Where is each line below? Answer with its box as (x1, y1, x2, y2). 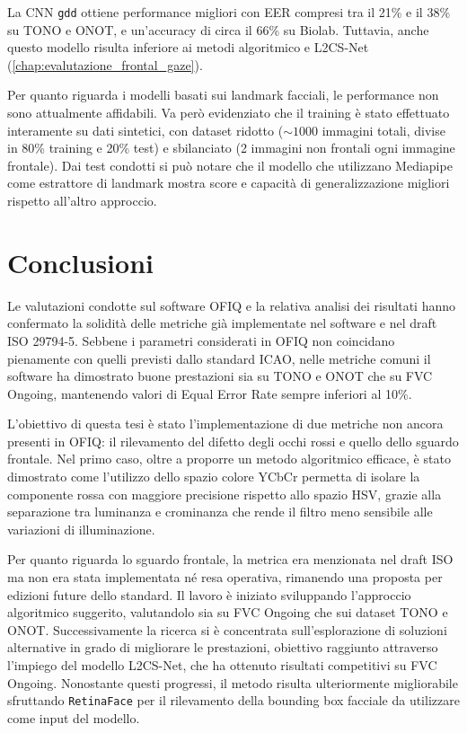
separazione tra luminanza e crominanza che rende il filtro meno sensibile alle (7, 502, 433, 521)
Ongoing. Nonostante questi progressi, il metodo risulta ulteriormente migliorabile (7, 673, 458, 692)
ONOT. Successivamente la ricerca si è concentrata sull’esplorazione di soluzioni (7, 620, 447, 639)
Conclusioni (7, 243, 154, 280)
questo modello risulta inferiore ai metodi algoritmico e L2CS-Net (7, 38, 369, 57)
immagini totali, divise (322, 120, 445, 139)
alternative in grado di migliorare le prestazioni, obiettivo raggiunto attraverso (7, 638, 438, 657)
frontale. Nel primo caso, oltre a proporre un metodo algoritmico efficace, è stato (7, 449, 451, 468)
